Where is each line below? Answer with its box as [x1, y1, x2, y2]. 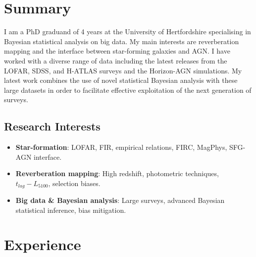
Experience [4, 234, 81, 254]
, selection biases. [48, 178, 101, 188]
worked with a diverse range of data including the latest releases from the [4, 55, 227, 65]
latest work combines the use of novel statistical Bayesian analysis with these [4, 75, 238, 85]
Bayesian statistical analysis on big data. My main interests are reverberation [4, 36, 239, 46]
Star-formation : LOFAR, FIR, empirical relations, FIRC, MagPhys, [15, 142, 227, 152]
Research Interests [4, 119, 101, 134]
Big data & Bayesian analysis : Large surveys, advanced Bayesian [15, 195, 225, 205]
